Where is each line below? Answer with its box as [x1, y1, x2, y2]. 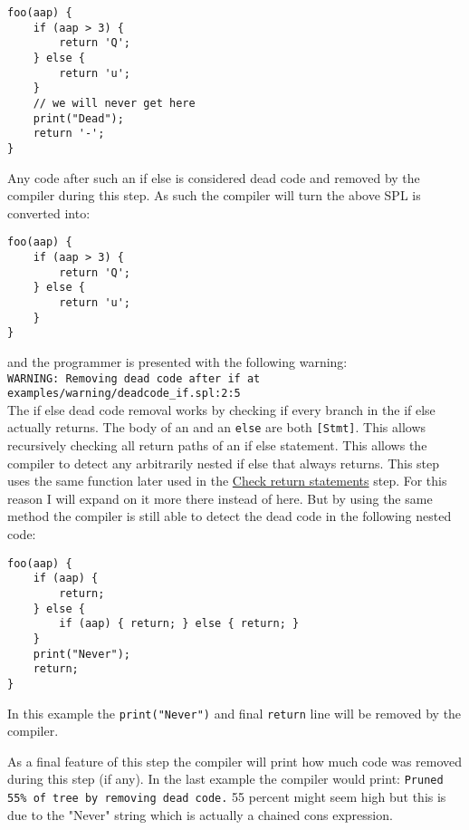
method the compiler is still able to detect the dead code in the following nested [7, 507, 452, 526]
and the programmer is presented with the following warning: [7, 352, 348, 371]
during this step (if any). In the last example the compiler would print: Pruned [7, 769, 444, 788]
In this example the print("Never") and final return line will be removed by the [7, 703, 462, 722]
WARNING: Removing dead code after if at [7, 372, 261, 385]
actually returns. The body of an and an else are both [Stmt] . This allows [7, 418, 426, 437]
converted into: [7, 203, 91, 222]
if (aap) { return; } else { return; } [59, 617, 300, 631]
